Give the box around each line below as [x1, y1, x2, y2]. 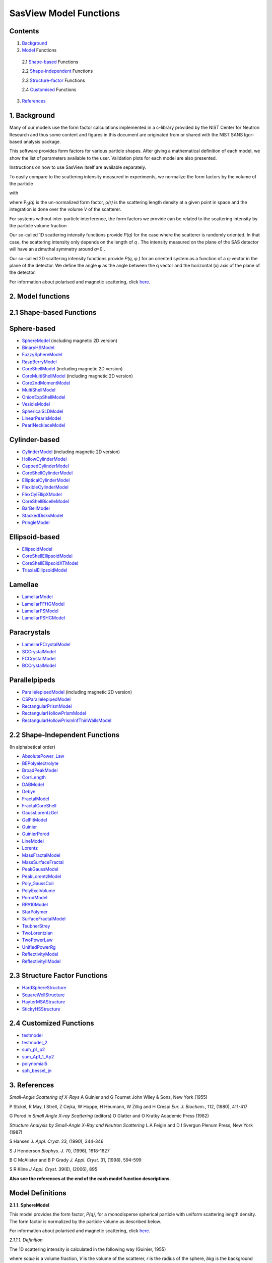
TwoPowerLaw [22, 937, 53, 943]
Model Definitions [9, 1189, 66, 1197]
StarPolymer [22, 908, 48, 914]
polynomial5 [22, 1061, 48, 1067]
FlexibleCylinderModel [22, 484, 69, 490]
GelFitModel [22, 816, 47, 823]
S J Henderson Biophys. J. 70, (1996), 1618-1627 [9, 1147, 110, 1154]
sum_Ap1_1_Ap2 [22, 1053, 54, 1059]
